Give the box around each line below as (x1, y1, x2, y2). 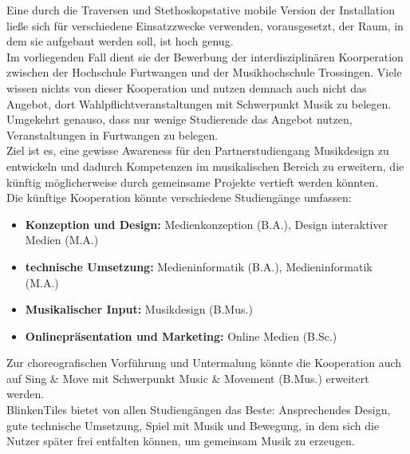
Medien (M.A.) (25, 231, 99, 248)
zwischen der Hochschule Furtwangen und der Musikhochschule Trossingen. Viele (6, 64, 402, 81)
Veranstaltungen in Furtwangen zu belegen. (6, 126, 219, 143)
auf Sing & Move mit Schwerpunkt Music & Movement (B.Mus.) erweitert (6, 369, 369, 386)
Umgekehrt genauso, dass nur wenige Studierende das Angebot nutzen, (6, 111, 353, 128)
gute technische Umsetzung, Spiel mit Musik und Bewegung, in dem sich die (6, 416, 380, 433)
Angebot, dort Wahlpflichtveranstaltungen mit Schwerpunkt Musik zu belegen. (6, 95, 392, 112)
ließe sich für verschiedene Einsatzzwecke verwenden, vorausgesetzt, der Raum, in (6, 17, 404, 34)
